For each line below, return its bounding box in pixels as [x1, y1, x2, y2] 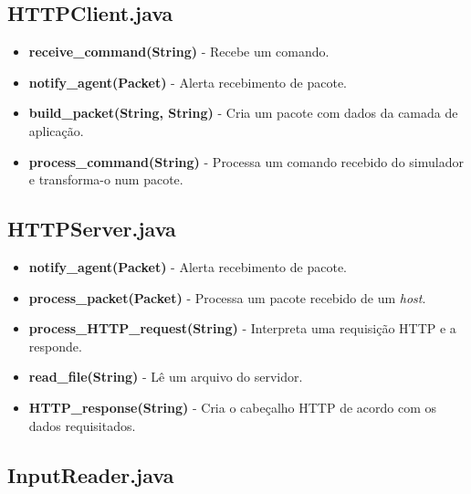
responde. [28, 336, 82, 355]
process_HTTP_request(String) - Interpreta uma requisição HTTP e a [28, 319, 456, 338]
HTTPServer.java [7, 215, 176, 243]
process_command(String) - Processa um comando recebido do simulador [28, 152, 464, 171]
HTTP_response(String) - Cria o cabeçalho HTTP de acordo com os [28, 397, 437, 416]
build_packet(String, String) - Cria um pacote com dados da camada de [28, 103, 458, 122]
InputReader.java [7, 460, 174, 489]
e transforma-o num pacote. [28, 170, 183, 189]
